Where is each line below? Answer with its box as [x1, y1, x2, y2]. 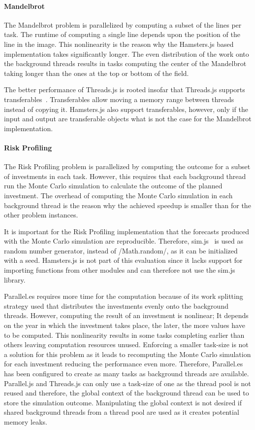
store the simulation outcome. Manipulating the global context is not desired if [4, 397, 242, 407]
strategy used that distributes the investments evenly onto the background [4, 300, 228, 311]
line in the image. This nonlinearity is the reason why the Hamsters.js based [4, 38, 234, 49]
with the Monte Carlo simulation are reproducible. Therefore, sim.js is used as [4, 236, 244, 246]
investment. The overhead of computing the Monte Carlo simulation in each [4, 190, 233, 200]
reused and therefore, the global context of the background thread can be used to [4, 388, 249, 398]
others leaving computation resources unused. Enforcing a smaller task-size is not [4, 339, 249, 350]
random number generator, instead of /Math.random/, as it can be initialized [4, 245, 238, 255]
